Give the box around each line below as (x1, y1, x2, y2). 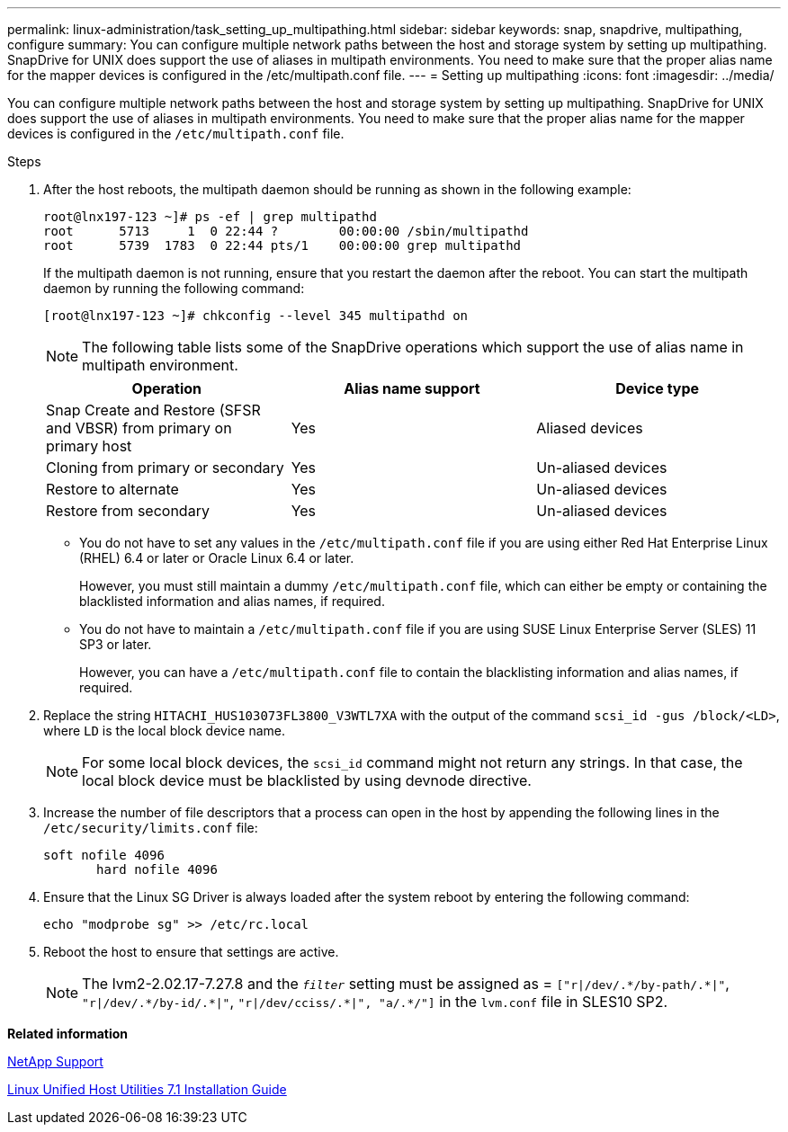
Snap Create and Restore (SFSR (46, 401, 261, 419)
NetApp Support (7, 1054, 103, 1069)
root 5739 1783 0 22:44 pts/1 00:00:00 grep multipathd (43, 238, 522, 253)
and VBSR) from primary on (46, 419, 232, 437)
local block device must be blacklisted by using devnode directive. (82, 771, 532, 789)
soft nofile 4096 (43, 848, 165, 862)
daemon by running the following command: (43, 281, 305, 296)
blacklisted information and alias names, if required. (79, 593, 385, 609)
